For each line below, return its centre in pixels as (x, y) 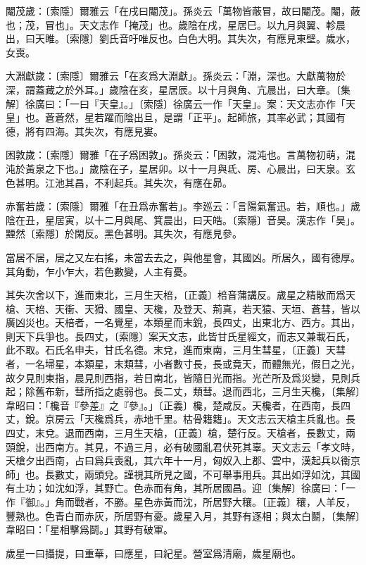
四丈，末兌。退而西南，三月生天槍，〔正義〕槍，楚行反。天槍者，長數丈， (176, 433)
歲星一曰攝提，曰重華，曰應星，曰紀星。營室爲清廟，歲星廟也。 (153, 553)
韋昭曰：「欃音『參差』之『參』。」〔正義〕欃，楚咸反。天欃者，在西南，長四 (178, 405)
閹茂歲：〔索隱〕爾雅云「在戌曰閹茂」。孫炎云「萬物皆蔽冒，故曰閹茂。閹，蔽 (183, 11)
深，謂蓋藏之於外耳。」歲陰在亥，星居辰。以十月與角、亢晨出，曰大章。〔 (173, 89)
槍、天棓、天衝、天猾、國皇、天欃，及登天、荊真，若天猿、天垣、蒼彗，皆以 (183, 308)
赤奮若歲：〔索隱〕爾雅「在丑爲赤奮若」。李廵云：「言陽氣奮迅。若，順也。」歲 (183, 206)
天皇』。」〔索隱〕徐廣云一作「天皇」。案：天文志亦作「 (222, 103)
